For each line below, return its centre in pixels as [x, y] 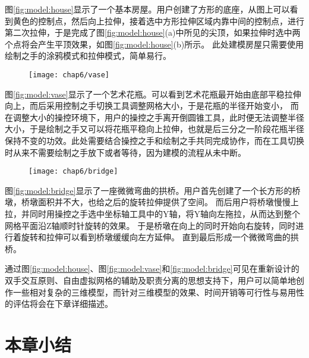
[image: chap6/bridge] [73, 172]
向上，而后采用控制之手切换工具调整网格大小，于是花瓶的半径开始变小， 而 [152, 106]
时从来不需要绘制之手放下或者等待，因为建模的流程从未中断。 [125, 152]
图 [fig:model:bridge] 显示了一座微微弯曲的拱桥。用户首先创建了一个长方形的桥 [153, 190]
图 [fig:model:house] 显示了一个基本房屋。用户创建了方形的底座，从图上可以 [147, 9]
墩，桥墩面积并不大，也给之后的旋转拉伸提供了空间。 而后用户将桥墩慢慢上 [152, 202]
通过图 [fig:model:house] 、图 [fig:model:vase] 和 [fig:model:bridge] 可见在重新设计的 [152, 268]
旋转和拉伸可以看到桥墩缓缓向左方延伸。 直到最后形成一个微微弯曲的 [156, 237]
